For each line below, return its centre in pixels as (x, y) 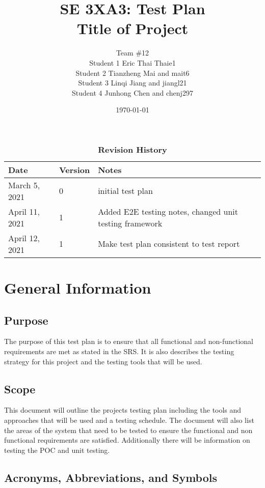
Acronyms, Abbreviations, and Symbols (111, 477)
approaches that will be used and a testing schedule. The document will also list (129, 420)
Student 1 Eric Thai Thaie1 (132, 62)
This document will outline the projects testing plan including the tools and (123, 410)
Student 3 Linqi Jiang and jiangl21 (132, 83)
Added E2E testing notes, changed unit (168, 211)
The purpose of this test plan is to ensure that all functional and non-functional (129, 341)
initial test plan (125, 191)
